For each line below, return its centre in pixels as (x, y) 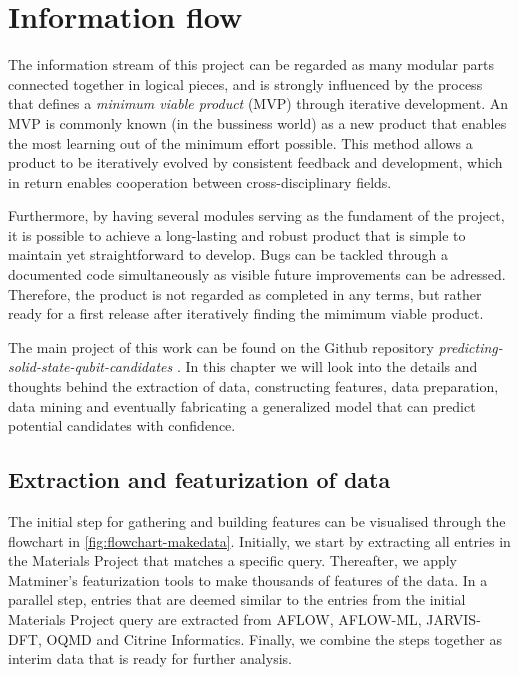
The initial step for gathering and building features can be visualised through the (257, 521)
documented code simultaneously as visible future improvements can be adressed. (257, 274)
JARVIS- (453, 618)
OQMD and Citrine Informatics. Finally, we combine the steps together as (274, 638)
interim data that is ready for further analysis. (150, 658)
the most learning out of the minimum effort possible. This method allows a (240, 142)
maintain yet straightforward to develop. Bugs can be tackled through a (228, 254)
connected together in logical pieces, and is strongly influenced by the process (245, 83)
